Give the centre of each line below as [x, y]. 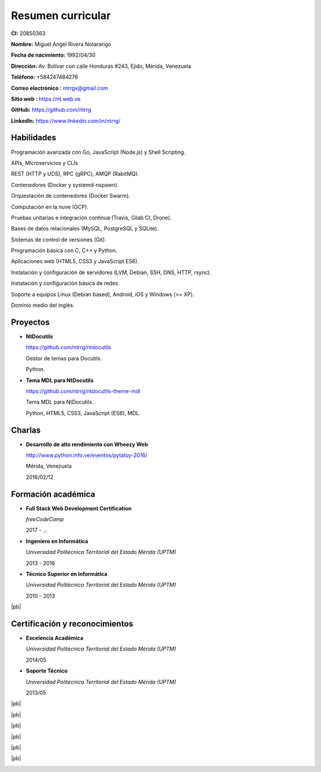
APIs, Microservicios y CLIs [45, 163]
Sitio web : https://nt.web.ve [46, 99]
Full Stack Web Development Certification [79, 508]
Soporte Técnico [47, 671]
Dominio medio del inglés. [43, 305]
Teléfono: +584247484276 [45, 77]
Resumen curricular [61, 15]
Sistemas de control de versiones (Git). [59, 239]
